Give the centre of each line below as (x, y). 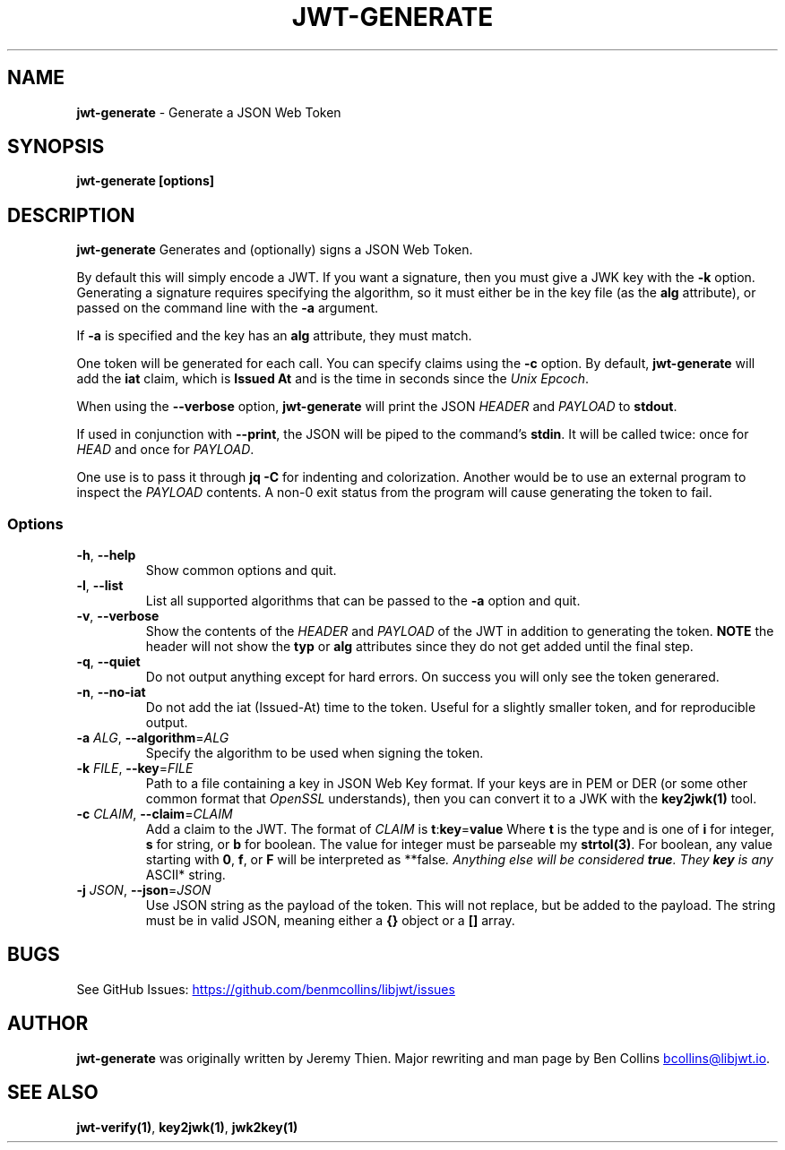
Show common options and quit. (241, 571)
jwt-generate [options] (146, 181)
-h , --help (106, 555)
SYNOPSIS (56, 147)
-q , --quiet (108, 662)
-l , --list (100, 586)
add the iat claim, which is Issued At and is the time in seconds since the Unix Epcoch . (333, 379)
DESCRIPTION (71, 215)
